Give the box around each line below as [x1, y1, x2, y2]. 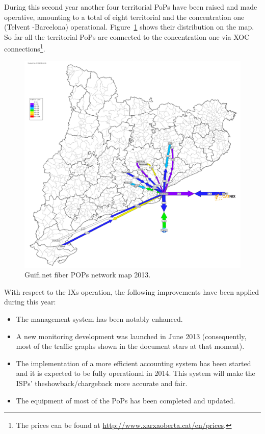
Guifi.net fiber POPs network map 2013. [24, 269, 151, 280]
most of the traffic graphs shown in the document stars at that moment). [16, 341, 245, 351]
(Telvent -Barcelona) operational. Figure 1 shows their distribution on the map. [4, 21, 254, 32]
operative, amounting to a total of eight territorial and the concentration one [4, 11, 245, 22]
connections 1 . [4, 42, 45, 54]
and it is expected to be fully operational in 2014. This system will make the [16, 368, 255, 378]
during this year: [4, 296, 56, 307]
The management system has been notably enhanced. [16, 313, 183, 324]
